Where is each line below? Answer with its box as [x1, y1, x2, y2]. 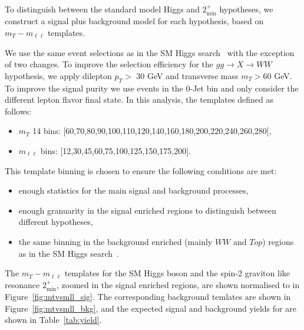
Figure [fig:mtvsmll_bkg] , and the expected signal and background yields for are [5, 302, 296, 314]
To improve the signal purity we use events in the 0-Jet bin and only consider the [5, 81, 299, 94]
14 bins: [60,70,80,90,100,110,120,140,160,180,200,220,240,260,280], [32, 125, 272, 137]
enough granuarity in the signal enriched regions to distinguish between [18, 204, 277, 216]
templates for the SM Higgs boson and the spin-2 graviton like [64, 267, 290, 279]
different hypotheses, [18, 215, 93, 228]
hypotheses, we [219, 3, 273, 15]
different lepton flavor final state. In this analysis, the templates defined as [5, 93, 273, 106]
